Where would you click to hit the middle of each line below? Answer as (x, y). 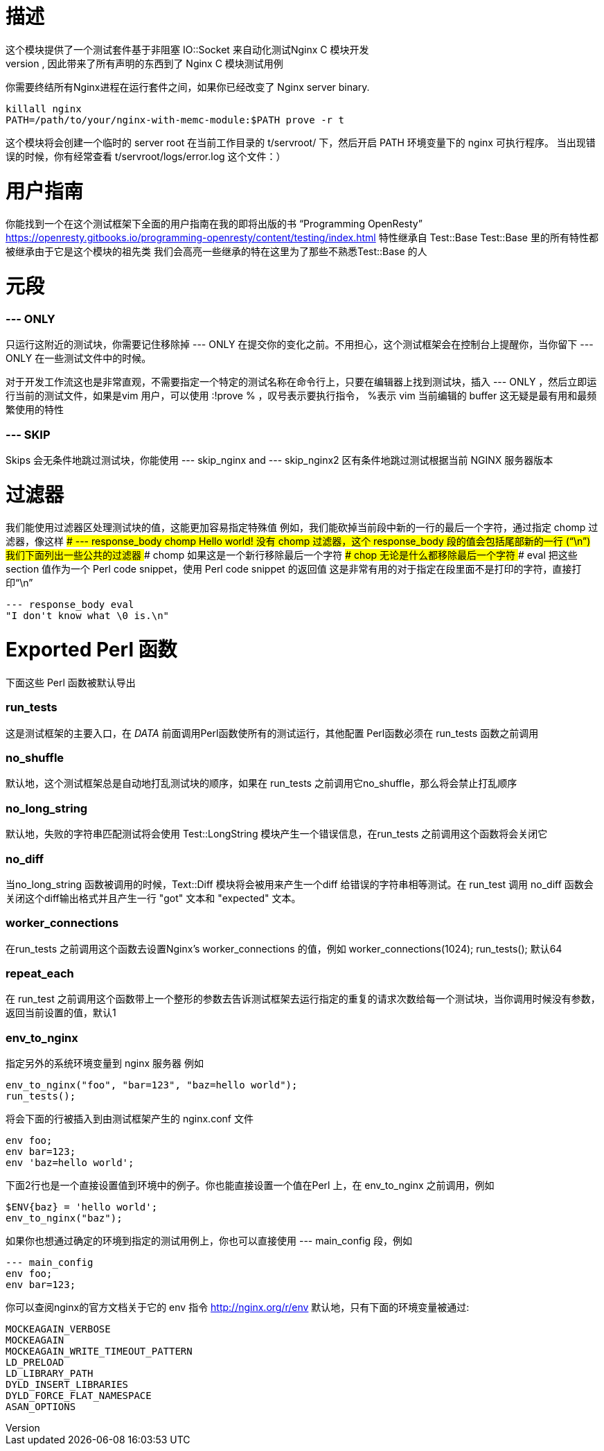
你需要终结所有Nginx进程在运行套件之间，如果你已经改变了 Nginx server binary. (188, 87)
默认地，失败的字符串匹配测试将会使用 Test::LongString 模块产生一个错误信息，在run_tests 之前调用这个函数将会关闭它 (277, 834)
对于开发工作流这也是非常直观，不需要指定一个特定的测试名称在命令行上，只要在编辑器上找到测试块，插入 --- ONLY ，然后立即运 (301, 382)
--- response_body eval (70, 605)
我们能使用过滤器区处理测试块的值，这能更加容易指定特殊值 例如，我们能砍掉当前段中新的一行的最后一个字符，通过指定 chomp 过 (302, 528)
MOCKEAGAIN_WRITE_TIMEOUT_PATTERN (99, 1352)
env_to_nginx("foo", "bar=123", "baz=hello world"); (152, 1085)
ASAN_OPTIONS (41, 1407)
